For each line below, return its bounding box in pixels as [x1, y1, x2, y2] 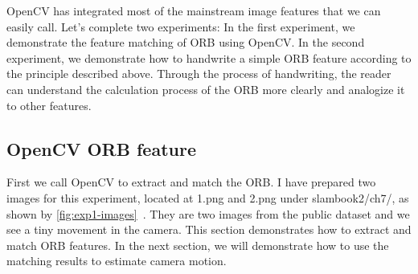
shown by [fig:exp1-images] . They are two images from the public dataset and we [6, 205, 410, 222]
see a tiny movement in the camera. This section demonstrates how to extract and [6, 221, 412, 238]
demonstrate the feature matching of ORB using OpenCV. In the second [6, 34, 365, 51]
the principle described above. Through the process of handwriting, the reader [6, 65, 391, 82]
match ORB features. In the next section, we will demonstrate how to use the [6, 236, 389, 253]
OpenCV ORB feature [6, 136, 196, 161]
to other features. [6, 96, 92, 113]
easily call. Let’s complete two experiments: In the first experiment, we [6, 18, 355, 35]
